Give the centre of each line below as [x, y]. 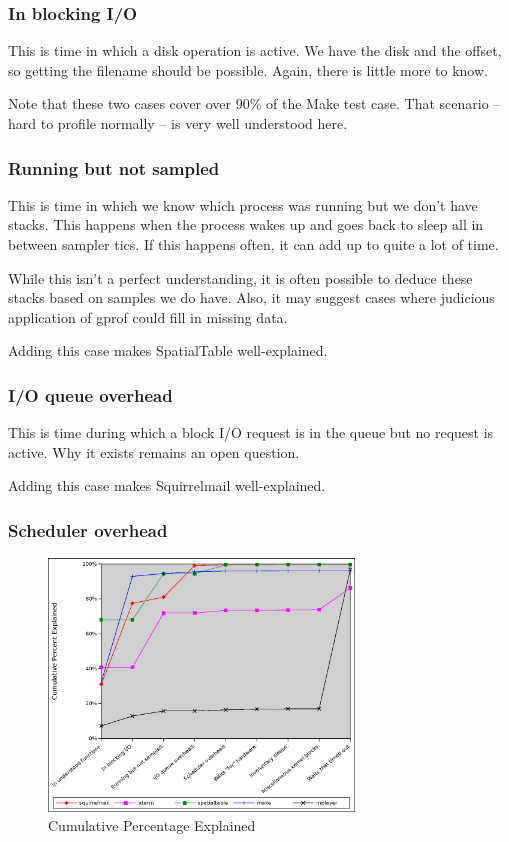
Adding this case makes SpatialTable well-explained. [168, 350]
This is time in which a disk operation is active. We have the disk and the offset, [255, 50]
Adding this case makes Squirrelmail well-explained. [167, 485]
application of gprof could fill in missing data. [148, 316]
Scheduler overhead [88, 529]
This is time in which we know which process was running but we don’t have [243, 204]
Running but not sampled [114, 167]
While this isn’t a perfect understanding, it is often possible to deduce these [240, 277]
